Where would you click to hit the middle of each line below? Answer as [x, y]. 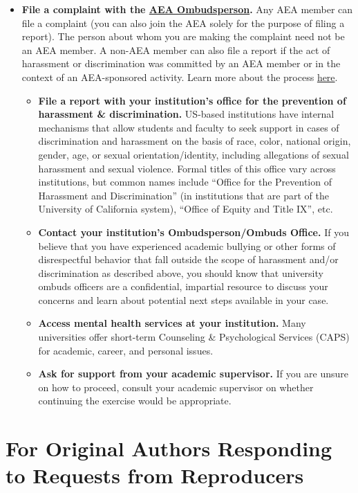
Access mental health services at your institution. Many [172, 323]
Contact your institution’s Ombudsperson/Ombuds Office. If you [194, 232]
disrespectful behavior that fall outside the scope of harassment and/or [188, 259]
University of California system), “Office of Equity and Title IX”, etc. [186, 209]
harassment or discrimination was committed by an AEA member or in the [181, 63]
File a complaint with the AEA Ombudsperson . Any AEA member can [187, 9]
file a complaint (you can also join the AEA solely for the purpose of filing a [183, 23]
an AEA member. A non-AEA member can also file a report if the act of [176, 50]
